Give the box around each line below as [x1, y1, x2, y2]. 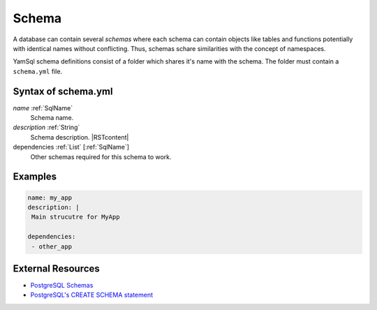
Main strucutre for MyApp [31, 213, 120, 221]
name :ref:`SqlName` [13, 103, 73, 112]
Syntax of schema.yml [13, 85, 113, 97]
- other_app [31, 242, 73, 251]
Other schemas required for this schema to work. [30, 152, 172, 161]
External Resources [13, 263, 101, 274]
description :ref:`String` [13, 123, 80, 132]
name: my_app [27, 193, 73, 202]
